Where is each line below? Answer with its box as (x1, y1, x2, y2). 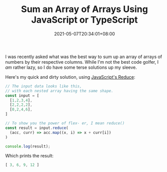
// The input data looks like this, (5, 84, 82, 89)
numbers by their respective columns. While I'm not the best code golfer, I (5, 59, 159, 65)
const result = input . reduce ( (5, 125, 69, 130)
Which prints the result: (5, 153, 54, 159)
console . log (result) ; (5, 144, 51, 149)
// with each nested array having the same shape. (5, 88, 114, 93)
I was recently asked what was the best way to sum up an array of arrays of (5, 54, 162, 60)
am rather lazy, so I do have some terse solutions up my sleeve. (5, 64, 137, 70)
